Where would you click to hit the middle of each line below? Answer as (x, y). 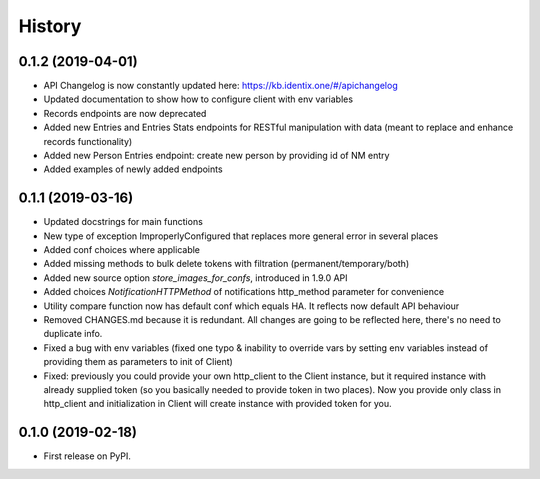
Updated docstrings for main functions (123, 222)
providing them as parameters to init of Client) (138, 362)
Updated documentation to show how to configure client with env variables (198, 99)
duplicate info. (73, 334)
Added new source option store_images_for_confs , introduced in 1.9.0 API (196, 277)
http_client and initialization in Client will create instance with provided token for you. (217, 404)
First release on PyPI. (87, 456)
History (50, 26)
